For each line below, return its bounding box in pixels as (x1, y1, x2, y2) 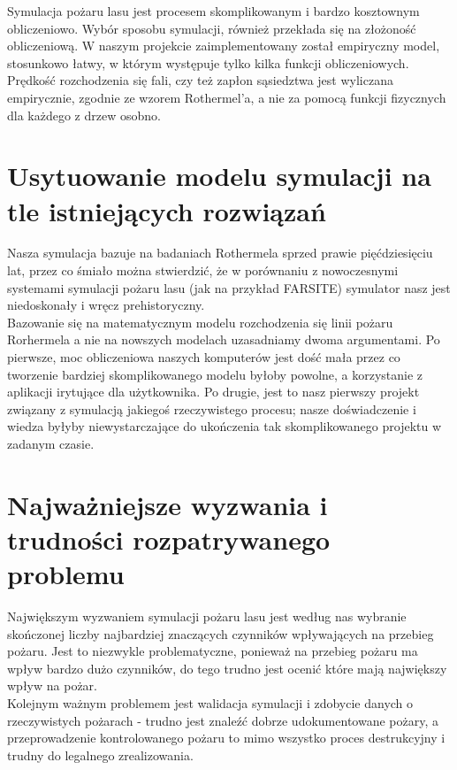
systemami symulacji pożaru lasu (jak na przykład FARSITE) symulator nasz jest (7, 278, 451, 296)
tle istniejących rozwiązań (7, 192, 326, 228)
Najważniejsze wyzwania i (7, 486, 328, 522)
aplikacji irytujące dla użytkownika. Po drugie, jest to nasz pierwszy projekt (7, 382, 420, 401)
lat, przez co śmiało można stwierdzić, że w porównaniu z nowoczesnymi (7, 261, 399, 280)
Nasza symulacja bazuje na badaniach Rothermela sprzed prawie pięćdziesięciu (7, 243, 433, 262)
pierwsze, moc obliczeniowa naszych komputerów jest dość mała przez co (7, 348, 400, 366)
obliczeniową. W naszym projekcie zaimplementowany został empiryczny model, (7, 36, 440, 55)
